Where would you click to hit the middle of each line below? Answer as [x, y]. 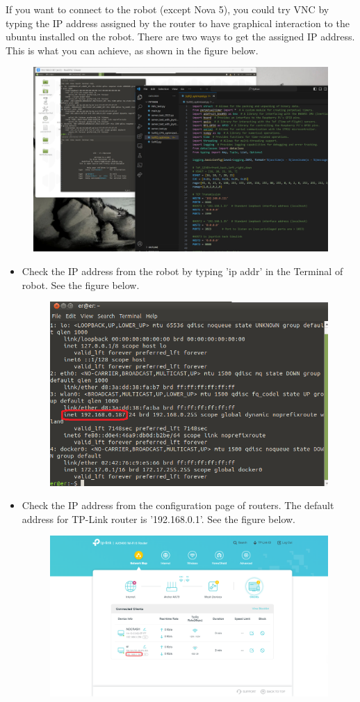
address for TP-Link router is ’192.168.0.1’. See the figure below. [159, 518]
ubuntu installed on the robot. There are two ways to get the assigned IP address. [180, 37]
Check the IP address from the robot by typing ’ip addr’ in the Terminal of [182, 271]
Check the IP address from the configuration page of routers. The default [178, 505]
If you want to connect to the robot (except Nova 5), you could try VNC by [167, 9]
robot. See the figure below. [81, 284]
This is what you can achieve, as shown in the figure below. [132, 50]
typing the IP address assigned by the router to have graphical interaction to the [178, 23]
